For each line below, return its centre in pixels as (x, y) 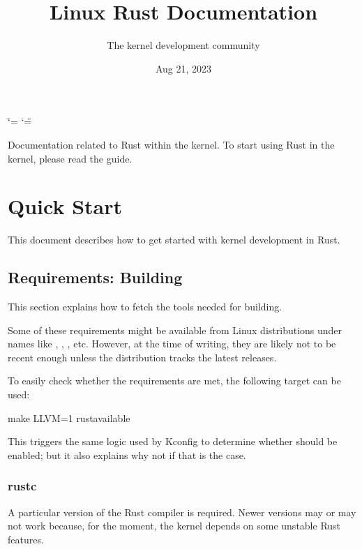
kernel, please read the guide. (70, 158)
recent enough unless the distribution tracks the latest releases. (142, 357)
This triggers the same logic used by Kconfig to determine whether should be (173, 441)
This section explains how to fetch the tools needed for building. (145, 307)
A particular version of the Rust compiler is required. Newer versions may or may (182, 512)
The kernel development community (183, 45)
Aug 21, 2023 (183, 68)
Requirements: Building (95, 277)
